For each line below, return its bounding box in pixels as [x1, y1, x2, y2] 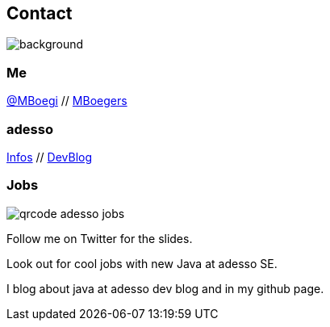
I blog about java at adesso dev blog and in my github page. [6, 281, 324, 296]
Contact [6, 3, 73, 23]
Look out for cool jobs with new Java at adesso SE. [6, 256, 278, 270]
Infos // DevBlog [6, 149, 93, 164]
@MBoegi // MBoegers [6, 94, 127, 108]
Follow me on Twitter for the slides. [6, 231, 193, 245]
